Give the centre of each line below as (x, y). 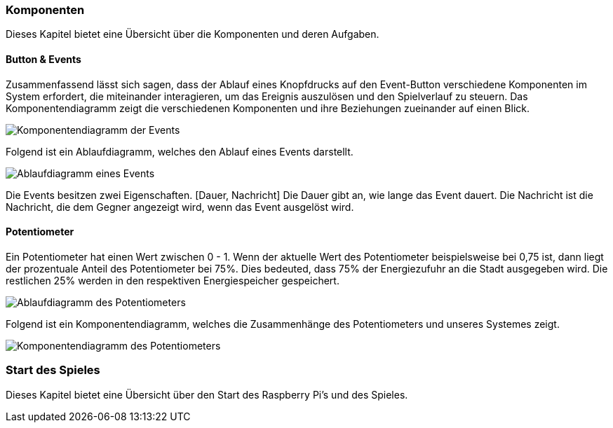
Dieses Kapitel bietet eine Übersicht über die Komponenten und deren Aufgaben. (193, 34)
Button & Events (43, 59)
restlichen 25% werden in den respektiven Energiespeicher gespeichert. (173, 280)
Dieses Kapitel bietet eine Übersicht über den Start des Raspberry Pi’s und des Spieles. (207, 394)
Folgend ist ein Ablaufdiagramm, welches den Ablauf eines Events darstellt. (180, 151)
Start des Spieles (53, 370)
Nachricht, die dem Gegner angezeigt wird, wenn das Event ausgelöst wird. (180, 207)
